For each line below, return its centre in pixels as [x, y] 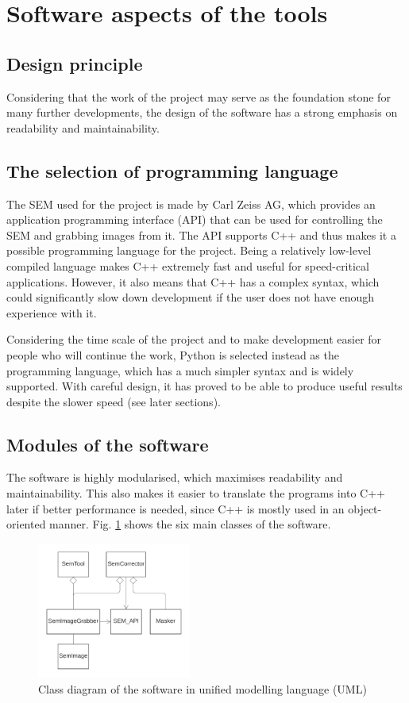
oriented [26, 524]
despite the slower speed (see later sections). [114, 401]
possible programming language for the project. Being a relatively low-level [189, 250]
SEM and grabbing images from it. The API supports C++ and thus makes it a [201, 234]
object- [365, 508]
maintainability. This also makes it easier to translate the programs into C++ [196, 493]
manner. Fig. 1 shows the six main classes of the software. [190, 524]
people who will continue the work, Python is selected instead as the [173, 354]
